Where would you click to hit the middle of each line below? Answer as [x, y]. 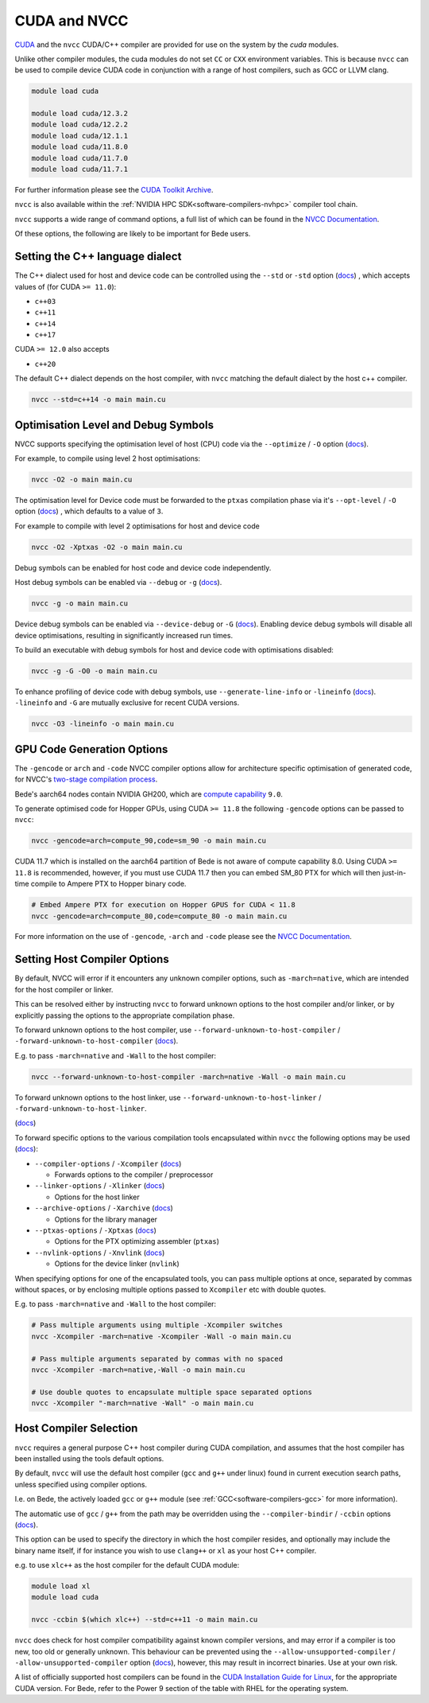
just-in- [394, 872]
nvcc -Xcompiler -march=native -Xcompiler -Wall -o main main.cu [161, 1336]
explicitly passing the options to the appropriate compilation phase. [125, 1015]
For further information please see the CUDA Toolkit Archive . [114, 190]
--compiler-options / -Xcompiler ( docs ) [108, 1163]
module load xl [61, 1586]
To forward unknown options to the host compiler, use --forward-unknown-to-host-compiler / [178, 1030]
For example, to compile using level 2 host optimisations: [108, 458]
